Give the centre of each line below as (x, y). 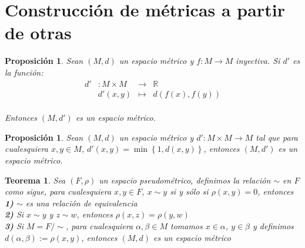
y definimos (273, 225)
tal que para (277, 137)
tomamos (186, 225)
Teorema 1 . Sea (35, 180)
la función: (24, 72)
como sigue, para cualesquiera (58, 191)
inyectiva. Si (258, 61)
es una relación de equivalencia (81, 203)
